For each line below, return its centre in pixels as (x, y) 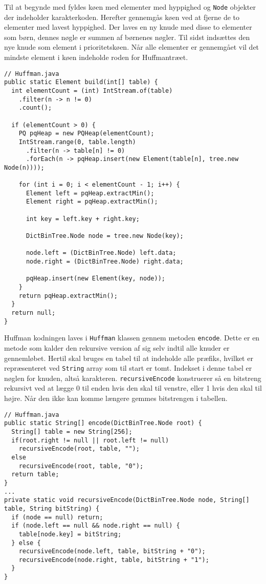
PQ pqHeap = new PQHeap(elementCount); (86, 134)
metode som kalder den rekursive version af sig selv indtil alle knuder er (117, 347)
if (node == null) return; (57, 517)
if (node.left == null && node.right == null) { (96, 526)
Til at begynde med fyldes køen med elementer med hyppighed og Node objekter (130, 7)
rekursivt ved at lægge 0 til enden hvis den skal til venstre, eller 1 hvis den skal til (133, 388)
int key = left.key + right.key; (83, 219)
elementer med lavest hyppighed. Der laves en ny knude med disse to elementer (128, 27)
